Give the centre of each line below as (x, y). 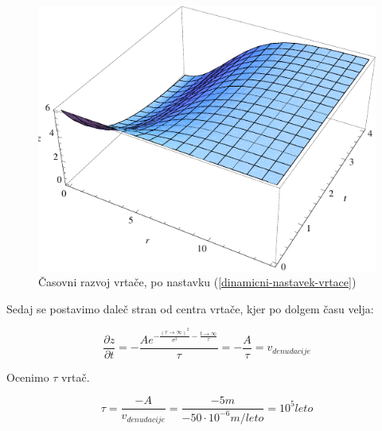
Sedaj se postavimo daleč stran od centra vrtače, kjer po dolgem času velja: (190, 308)
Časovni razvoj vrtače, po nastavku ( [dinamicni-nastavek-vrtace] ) (197, 282)
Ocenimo (28, 377)
